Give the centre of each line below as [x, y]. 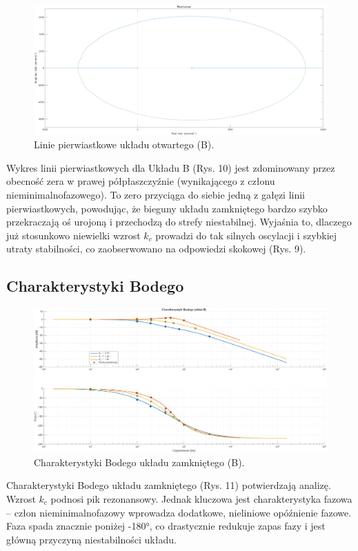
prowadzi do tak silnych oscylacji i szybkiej [246, 235]
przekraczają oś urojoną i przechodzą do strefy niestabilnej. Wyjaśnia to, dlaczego [179, 222]
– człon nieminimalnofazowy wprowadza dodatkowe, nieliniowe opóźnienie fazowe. [179, 512]
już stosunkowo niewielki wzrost [73, 235]
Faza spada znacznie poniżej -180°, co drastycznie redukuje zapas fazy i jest [166, 526]
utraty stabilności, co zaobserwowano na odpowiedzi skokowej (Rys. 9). [156, 249]
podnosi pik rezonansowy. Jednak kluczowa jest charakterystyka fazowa [201, 498]
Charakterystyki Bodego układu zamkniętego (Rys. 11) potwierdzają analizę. [169, 485]
